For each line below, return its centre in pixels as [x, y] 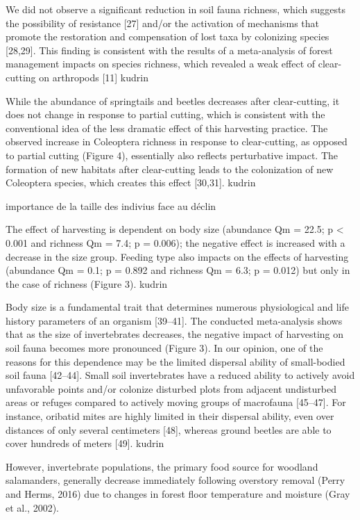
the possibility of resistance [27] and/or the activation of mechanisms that [163, 23]
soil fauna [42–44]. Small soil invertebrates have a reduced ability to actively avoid [180, 375]
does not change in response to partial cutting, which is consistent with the [165, 114]
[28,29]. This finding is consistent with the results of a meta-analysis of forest [169, 50]
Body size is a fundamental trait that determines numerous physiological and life [177, 307]
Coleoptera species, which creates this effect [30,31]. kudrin [131, 182]
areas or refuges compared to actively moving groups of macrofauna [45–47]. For [176, 402]
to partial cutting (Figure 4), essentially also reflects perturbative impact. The [172, 155]
